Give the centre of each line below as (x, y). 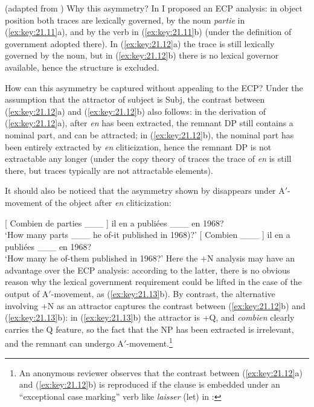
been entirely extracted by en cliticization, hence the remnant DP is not (138, 146)
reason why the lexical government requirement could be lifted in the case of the (153, 282)
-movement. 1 (149, 342)
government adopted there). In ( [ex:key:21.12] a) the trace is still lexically (140, 43)
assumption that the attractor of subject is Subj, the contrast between (135, 99)
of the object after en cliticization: (108, 202)
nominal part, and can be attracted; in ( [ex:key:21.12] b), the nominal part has (149, 134)
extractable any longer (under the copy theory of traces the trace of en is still (148, 159)
